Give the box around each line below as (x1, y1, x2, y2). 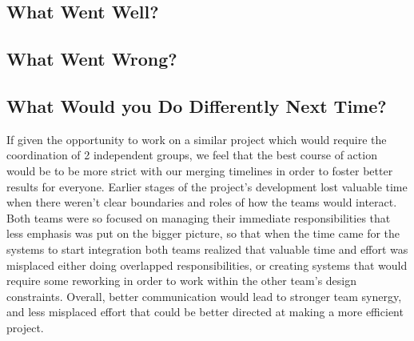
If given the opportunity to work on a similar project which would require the (6, 130, 387, 147)
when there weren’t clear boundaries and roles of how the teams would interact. (6, 194, 397, 211)
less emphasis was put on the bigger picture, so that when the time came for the (6, 225, 400, 242)
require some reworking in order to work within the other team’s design (6, 272, 357, 289)
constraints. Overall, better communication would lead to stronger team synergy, (6, 287, 402, 304)
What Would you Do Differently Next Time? (6, 93, 387, 118)
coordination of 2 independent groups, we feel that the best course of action (6, 146, 377, 163)
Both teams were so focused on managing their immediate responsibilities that (6, 209, 391, 226)
